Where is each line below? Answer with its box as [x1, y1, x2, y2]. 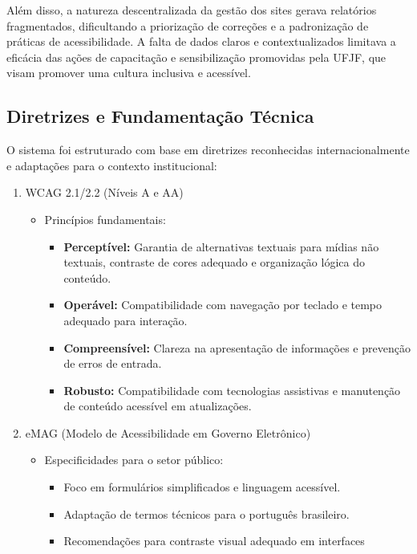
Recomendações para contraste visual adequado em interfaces [63, 532, 365, 549]
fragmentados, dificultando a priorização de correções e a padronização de [6, 17, 369, 34]
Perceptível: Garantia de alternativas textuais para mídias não [63, 238, 379, 255]
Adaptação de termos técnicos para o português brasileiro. [63, 505, 350, 522]
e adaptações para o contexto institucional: [6, 157, 217, 173]
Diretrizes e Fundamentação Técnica [6, 104, 314, 128]
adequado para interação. [63, 312, 188, 328]
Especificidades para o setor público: [44, 451, 224, 468]
